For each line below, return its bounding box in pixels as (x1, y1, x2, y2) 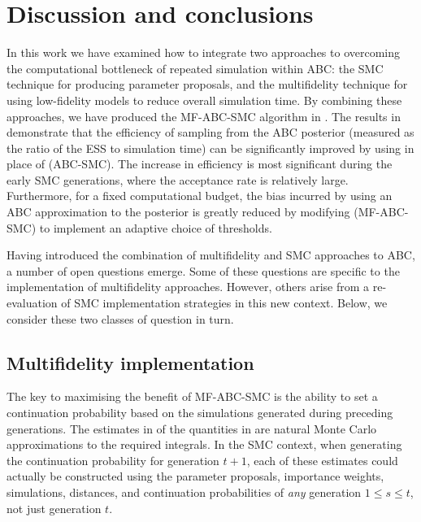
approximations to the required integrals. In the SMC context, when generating (7, 436, 402, 453)
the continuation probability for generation (7, 451, 219, 468)
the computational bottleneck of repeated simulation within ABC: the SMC (7, 59, 384, 76)
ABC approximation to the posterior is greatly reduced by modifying (7, 203, 350, 220)
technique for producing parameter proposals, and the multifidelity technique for (7, 76, 408, 93)
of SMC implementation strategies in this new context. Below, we (61, 294, 388, 311)
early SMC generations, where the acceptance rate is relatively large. (7, 171, 349, 188)
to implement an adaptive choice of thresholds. (39, 219, 272, 236)
